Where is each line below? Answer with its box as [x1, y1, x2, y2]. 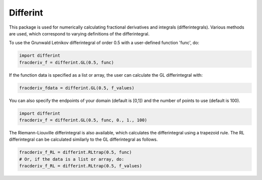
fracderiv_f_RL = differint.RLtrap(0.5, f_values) [19, 163, 143, 169]
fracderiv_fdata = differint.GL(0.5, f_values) [19, 85, 134, 91]
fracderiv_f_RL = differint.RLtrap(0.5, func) [19, 149, 132, 155]
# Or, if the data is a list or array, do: [19, 156, 125, 162]
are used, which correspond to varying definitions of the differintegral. [9, 31, 150, 36]
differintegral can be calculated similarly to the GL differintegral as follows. [9, 136, 158, 143]
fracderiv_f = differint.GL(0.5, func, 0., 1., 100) [19, 117, 147, 123]
